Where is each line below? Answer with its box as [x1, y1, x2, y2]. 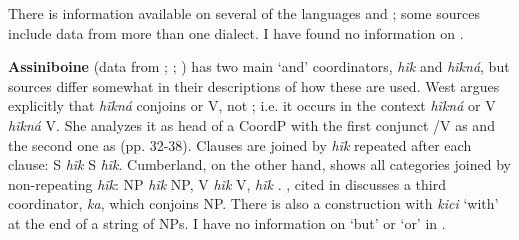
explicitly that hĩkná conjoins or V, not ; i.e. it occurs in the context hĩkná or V [8, 95, 496, 116]
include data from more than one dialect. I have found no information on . [8, 22, 464, 43]
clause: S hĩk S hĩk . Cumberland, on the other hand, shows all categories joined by [8, 154, 511, 175]
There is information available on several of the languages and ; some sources [8, 3, 480, 23]
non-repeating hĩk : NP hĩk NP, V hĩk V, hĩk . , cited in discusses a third [8, 173, 446, 194]
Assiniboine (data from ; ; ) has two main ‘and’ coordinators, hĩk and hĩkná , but [8, 56, 510, 77]
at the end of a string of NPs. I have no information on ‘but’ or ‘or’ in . [8, 212, 446, 233]
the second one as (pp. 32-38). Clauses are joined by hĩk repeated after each [8, 134, 472, 155]
